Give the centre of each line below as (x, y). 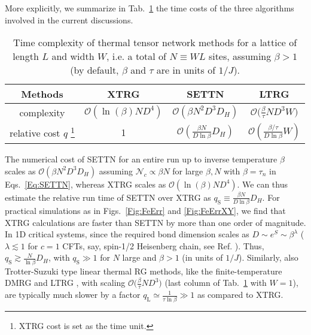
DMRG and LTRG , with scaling (65, 283)
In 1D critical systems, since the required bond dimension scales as (127, 234)
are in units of (186, 70)
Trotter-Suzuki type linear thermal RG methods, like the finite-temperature (144, 271)
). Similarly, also (268, 257)
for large (188, 170)
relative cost (35, 133)
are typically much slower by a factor (73, 295)
